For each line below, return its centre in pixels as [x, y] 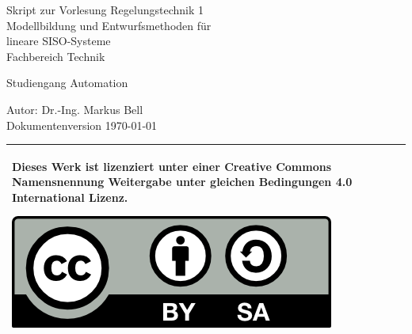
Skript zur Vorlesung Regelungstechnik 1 [105, 9]
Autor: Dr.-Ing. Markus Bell [75, 109]
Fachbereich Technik [56, 56]
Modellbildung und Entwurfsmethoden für [109, 25]
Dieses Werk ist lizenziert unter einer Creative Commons [172, 166]
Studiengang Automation [67, 83]
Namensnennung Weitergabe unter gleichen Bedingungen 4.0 [182, 182]
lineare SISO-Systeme [59, 41]
